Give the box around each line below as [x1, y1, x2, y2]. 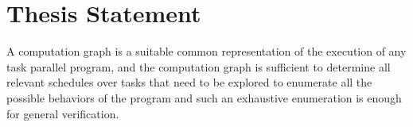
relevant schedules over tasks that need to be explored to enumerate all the [6, 74, 372, 90]
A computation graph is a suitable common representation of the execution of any [6, 43, 407, 60]
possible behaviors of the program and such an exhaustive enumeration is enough [6, 89, 402, 106]
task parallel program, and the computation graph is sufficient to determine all [6, 58, 391, 75]
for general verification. [6, 105, 119, 121]
